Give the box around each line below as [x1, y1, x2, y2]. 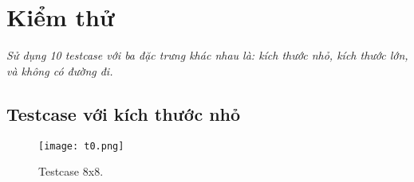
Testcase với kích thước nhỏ [6, 101, 241, 126]
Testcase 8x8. [38, 163, 104, 180]
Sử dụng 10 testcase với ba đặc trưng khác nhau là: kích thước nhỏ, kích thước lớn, [6, 47, 408, 64]
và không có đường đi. [6, 62, 113, 79]
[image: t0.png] [38, 140, 124, 152]
